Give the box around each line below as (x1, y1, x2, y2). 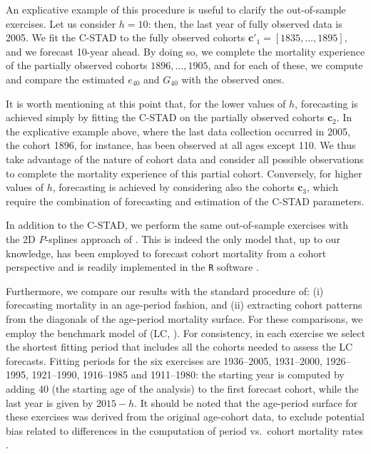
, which (307, 180, 338, 195)
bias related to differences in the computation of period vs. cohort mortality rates (6, 423, 364, 438)
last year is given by (6, 395, 93, 410)
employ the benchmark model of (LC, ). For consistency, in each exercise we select (6, 325, 365, 340)
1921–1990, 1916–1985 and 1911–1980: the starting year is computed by (31, 367, 345, 382)
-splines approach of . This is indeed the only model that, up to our (45, 231, 340, 246)
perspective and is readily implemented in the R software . (6, 259, 259, 274)
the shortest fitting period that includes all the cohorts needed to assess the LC (6, 339, 353, 354)
